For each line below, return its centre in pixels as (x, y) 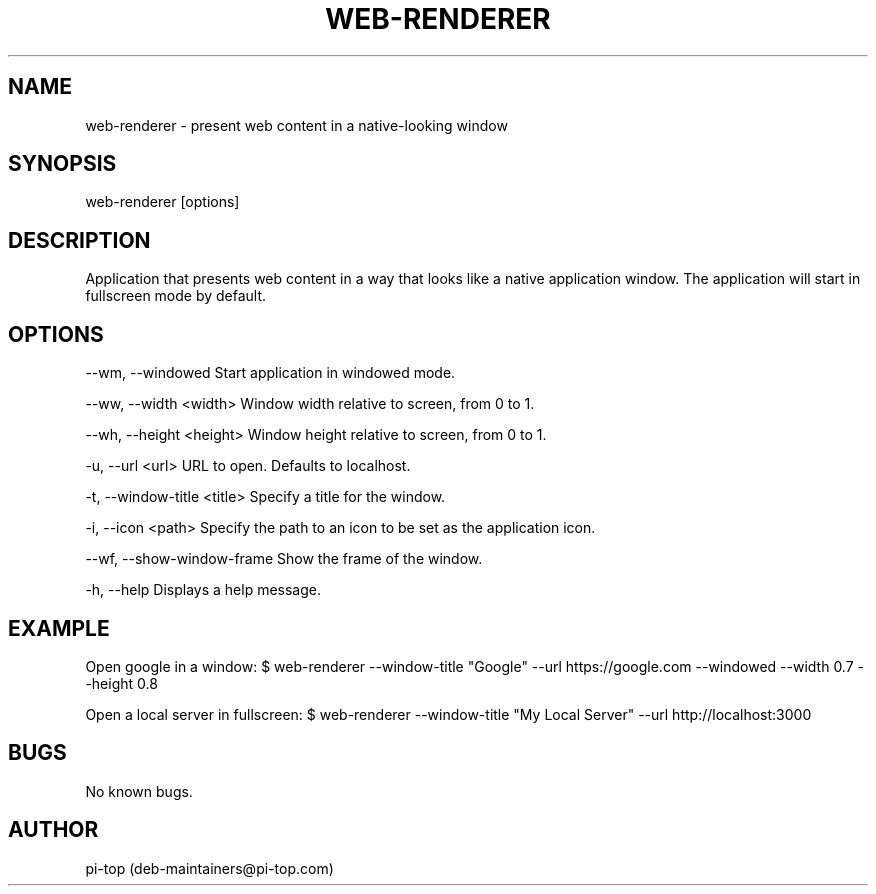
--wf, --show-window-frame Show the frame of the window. (284, 559)
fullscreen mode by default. (176, 296)
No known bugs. (139, 791)
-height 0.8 (121, 683)
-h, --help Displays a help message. (203, 590)
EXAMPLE (59, 628)
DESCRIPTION (79, 240)
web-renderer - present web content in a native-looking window (296, 125)
